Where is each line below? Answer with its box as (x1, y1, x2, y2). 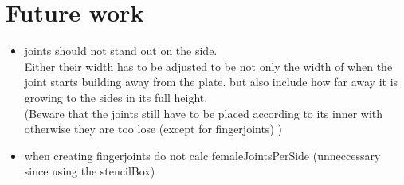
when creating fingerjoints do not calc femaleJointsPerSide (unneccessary (24, 147, 381, 163)
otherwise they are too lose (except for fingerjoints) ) (24, 120, 282, 137)
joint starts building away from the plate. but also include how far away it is (24, 73, 398, 90)
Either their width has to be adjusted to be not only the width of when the (24, 57, 393, 74)
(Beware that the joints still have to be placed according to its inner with (24, 104, 383, 121)
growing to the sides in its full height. (24, 89, 208, 105)
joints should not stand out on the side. (24, 42, 218, 59)
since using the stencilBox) (24, 163, 155, 179)
